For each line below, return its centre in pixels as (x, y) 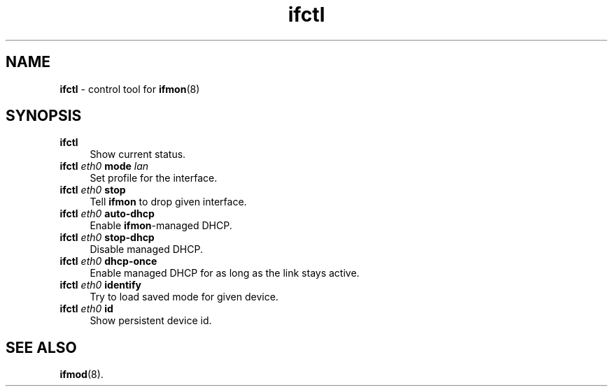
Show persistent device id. (151, 321)
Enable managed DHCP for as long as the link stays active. (225, 273)
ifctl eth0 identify (100, 285)
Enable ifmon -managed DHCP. (161, 226)
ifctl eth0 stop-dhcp (107, 238)
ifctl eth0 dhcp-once (108, 261)
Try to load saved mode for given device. (184, 297)
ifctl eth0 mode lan (104, 166)
